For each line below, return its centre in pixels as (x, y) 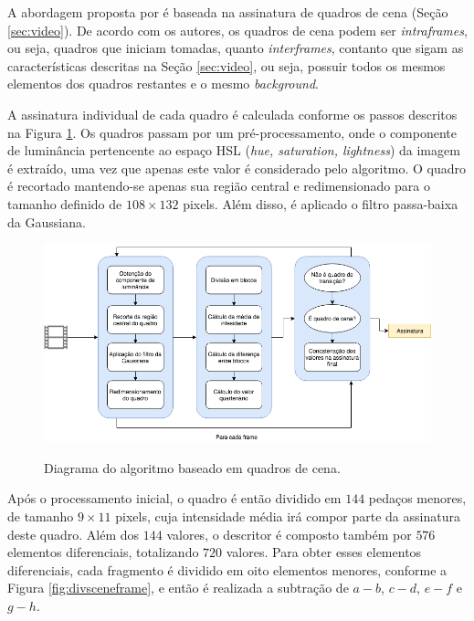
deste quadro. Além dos (74, 534)
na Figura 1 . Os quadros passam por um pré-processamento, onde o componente (232, 132)
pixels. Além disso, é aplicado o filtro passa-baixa (321, 203)
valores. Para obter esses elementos (324, 552)
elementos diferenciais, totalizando (103, 552)
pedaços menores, (417, 498)
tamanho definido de (65, 203)
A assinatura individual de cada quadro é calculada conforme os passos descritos (232, 114)
